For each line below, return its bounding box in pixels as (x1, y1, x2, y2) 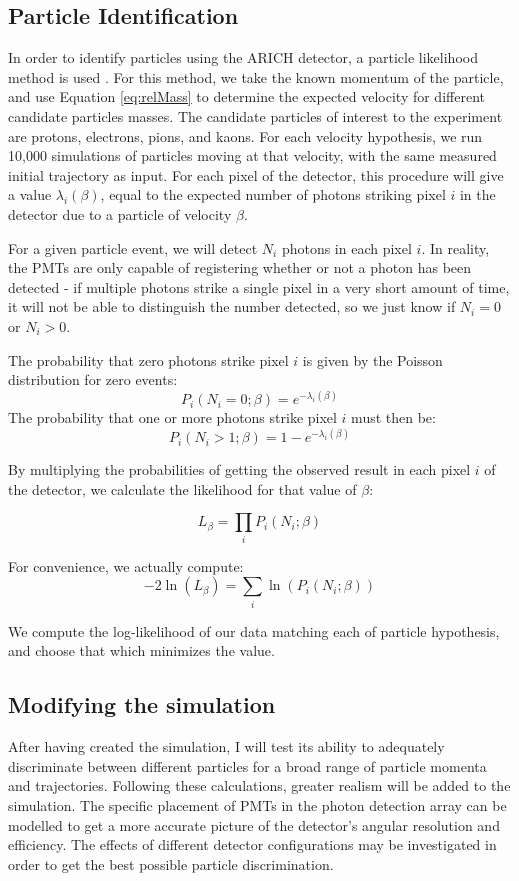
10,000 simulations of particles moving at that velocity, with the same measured (8, 145, 497, 166)
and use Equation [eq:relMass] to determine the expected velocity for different (8, 86, 485, 107)
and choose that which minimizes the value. (8, 640, 275, 661)
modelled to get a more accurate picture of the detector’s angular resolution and (8, 814, 500, 835)
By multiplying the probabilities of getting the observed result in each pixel (8, 459, 471, 480)
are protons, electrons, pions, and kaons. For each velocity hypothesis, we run (8, 125, 483, 146)
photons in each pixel (281, 237, 412, 258)
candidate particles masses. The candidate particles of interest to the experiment (8, 105, 503, 126)
